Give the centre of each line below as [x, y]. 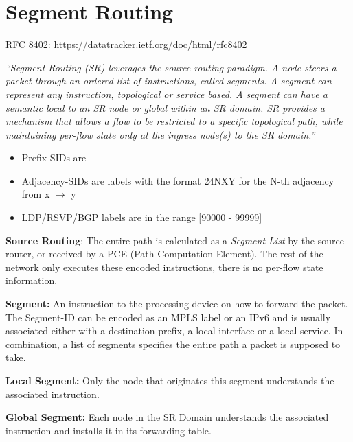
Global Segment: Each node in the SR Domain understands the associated [167, 417]
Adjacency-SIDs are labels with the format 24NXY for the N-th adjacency [178, 180]
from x [36, 194]
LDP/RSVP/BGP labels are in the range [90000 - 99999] [142, 217]
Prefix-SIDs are [54, 158]
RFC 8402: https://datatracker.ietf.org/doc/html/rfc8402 [126, 44]
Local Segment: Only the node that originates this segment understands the [170, 380]
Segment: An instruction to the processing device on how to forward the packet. [177, 304]
